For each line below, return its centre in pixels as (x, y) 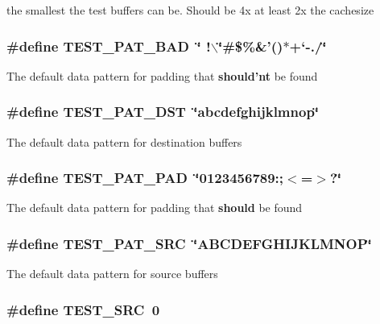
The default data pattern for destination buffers (124, 141)
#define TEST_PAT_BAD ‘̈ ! (109, 46)
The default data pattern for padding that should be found (155, 208)
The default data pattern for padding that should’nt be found (162, 75)
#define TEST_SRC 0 (83, 309)
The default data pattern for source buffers (112, 274)
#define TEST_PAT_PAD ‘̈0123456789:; (145, 178)
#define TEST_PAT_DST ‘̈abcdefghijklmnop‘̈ (163, 112)
